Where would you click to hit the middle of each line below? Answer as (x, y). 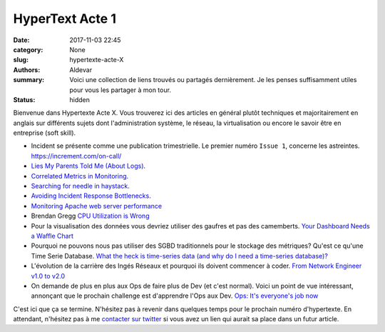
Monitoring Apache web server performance (97, 206)
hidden (80, 99)
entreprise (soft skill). (45, 133)
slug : (21, 60)
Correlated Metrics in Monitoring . (80, 176)
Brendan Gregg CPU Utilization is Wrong (90, 216)
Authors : (27, 70)
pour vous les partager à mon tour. (120, 90)
